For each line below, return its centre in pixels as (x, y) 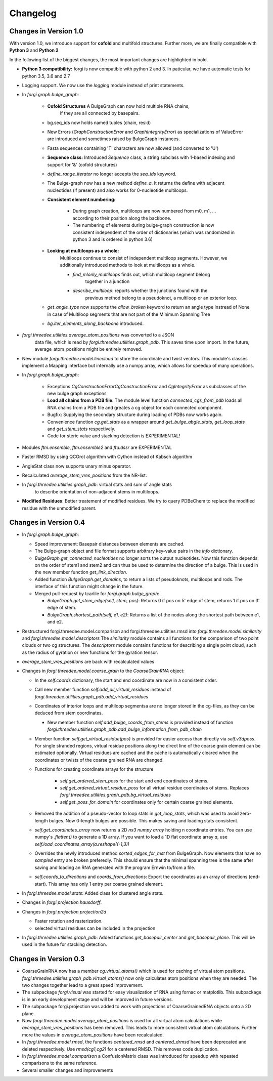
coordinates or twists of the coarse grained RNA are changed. (99, 760)
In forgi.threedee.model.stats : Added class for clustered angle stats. (93, 893)
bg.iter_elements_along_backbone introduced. (96, 323)
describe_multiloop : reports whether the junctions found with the (140, 290)
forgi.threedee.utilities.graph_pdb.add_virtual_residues (92, 696)
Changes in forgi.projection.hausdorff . (62, 902)
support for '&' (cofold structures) (82, 164)
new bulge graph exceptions (77, 393)
